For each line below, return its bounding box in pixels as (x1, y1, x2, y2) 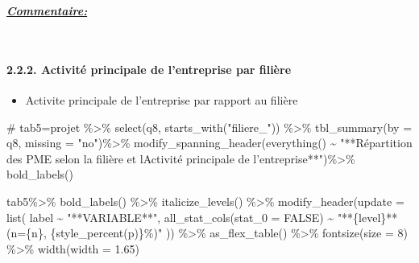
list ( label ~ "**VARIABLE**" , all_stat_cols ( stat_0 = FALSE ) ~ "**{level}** (6, 208, 398, 225)
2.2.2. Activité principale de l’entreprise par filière (6, 60, 292, 77)
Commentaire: (6, 2, 88, 18)
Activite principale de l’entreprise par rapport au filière (25, 91, 298, 108)
